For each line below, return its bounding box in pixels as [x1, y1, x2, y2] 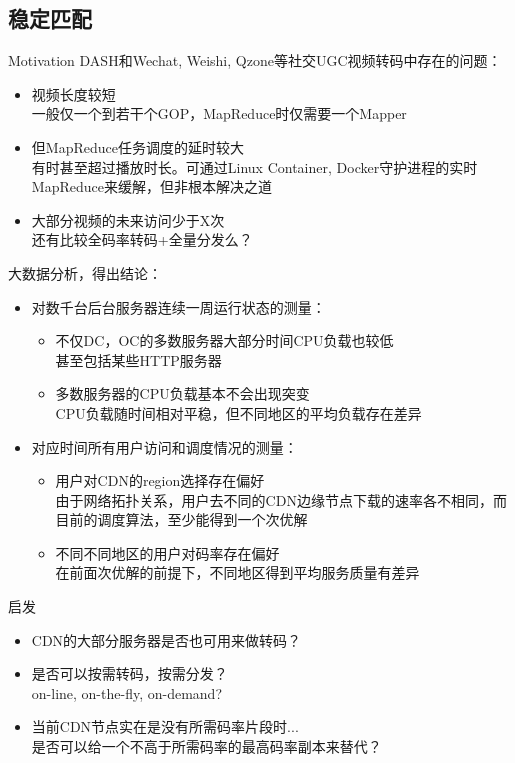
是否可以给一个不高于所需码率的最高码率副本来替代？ [31, 736, 382, 757]
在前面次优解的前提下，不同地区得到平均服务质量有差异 [55, 562, 420, 583]
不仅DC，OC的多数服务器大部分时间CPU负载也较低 [55, 330, 394, 351]
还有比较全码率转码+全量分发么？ [31, 229, 253, 250]
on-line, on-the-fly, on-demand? [31, 682, 222, 703]
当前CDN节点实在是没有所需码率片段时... [31, 716, 299, 737]
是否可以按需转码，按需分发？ [31, 663, 228, 684]
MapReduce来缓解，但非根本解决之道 [31, 176, 272, 197]
